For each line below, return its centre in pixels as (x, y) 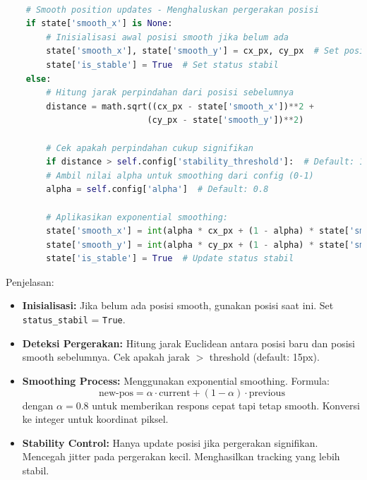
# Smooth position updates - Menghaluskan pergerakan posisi (172, 10)
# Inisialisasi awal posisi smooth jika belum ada (167, 37)
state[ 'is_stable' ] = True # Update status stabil (170, 259)
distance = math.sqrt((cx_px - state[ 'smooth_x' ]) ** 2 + (180, 106)
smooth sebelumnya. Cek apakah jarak (106, 357)
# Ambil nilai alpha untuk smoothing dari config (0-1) (180, 175)
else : (38, 79)
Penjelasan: (30, 281)
